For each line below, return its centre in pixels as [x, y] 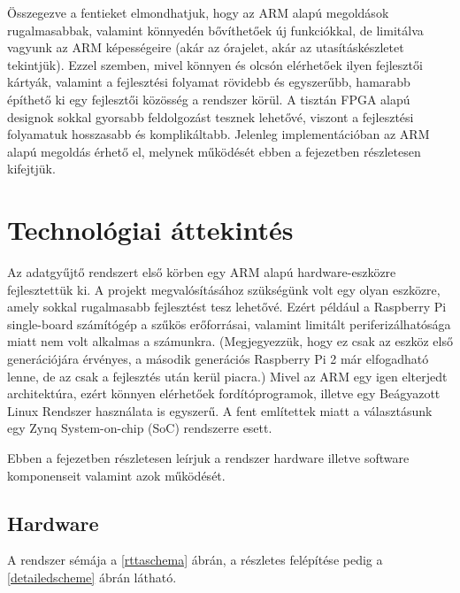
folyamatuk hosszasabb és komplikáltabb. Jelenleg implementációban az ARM [218, 134]
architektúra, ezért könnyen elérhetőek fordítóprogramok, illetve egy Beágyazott [224, 393]
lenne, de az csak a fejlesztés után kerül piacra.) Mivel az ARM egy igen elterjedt [227, 376]
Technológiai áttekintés [150, 230]
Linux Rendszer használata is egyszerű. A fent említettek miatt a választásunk [220, 410]
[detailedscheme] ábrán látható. [92, 577]
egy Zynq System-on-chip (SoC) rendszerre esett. [140, 428]
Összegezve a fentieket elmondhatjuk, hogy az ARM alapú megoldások [198, 12]
